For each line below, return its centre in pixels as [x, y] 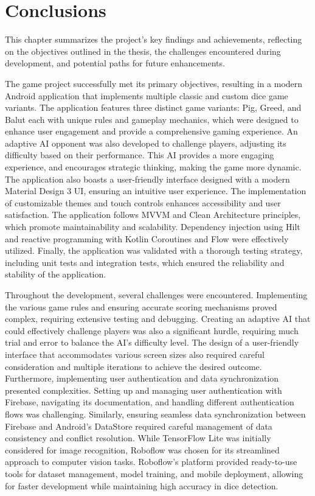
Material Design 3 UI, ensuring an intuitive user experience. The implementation [156, 191]
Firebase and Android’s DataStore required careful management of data [139, 426]
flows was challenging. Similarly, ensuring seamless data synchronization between [155, 414]
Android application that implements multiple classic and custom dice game [147, 95]
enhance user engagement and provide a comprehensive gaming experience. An [151, 131]
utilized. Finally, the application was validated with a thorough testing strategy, [154, 250]
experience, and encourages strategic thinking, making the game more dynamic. [153, 167]
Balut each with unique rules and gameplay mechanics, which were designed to [152, 119]
